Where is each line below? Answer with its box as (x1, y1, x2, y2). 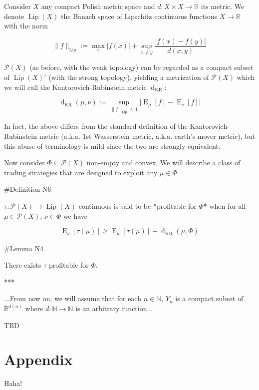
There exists (4, 260, 41, 270)
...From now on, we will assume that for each (4, 293, 141, 304)
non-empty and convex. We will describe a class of (86, 157, 241, 168)
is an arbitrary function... (75, 303, 153, 313)
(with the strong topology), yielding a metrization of (48, 72, 209, 82)
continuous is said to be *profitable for (78, 200, 197, 211)
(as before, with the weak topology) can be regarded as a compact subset (29, 62, 254, 72)
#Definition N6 (4, 184, 51, 194)
